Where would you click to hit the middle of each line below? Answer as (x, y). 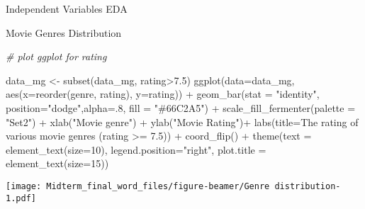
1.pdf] (21, 198)
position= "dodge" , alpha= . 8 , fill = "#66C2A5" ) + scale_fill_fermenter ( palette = (181, 107)
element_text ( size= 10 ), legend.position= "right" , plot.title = (136, 149)
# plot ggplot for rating (56, 56)
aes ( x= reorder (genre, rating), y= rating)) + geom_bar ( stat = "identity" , (163, 94)
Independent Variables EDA (67, 9)
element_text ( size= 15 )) (57, 163)
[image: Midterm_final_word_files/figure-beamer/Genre (138, 186)
